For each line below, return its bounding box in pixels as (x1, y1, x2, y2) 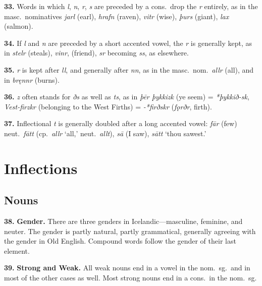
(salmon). (4, 21, 33, 31)
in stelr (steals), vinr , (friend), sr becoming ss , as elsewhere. (4, 47, 189, 58)
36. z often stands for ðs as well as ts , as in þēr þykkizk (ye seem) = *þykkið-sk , (4, 91, 249, 102)
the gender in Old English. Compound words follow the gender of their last (4, 236, 236, 246)
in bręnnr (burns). (4, 74, 60, 85)
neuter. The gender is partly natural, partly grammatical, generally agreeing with (4, 225, 256, 236)
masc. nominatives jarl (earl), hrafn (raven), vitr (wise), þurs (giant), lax (4, 11, 229, 21)
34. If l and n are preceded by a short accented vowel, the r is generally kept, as (4, 37, 252, 48)
